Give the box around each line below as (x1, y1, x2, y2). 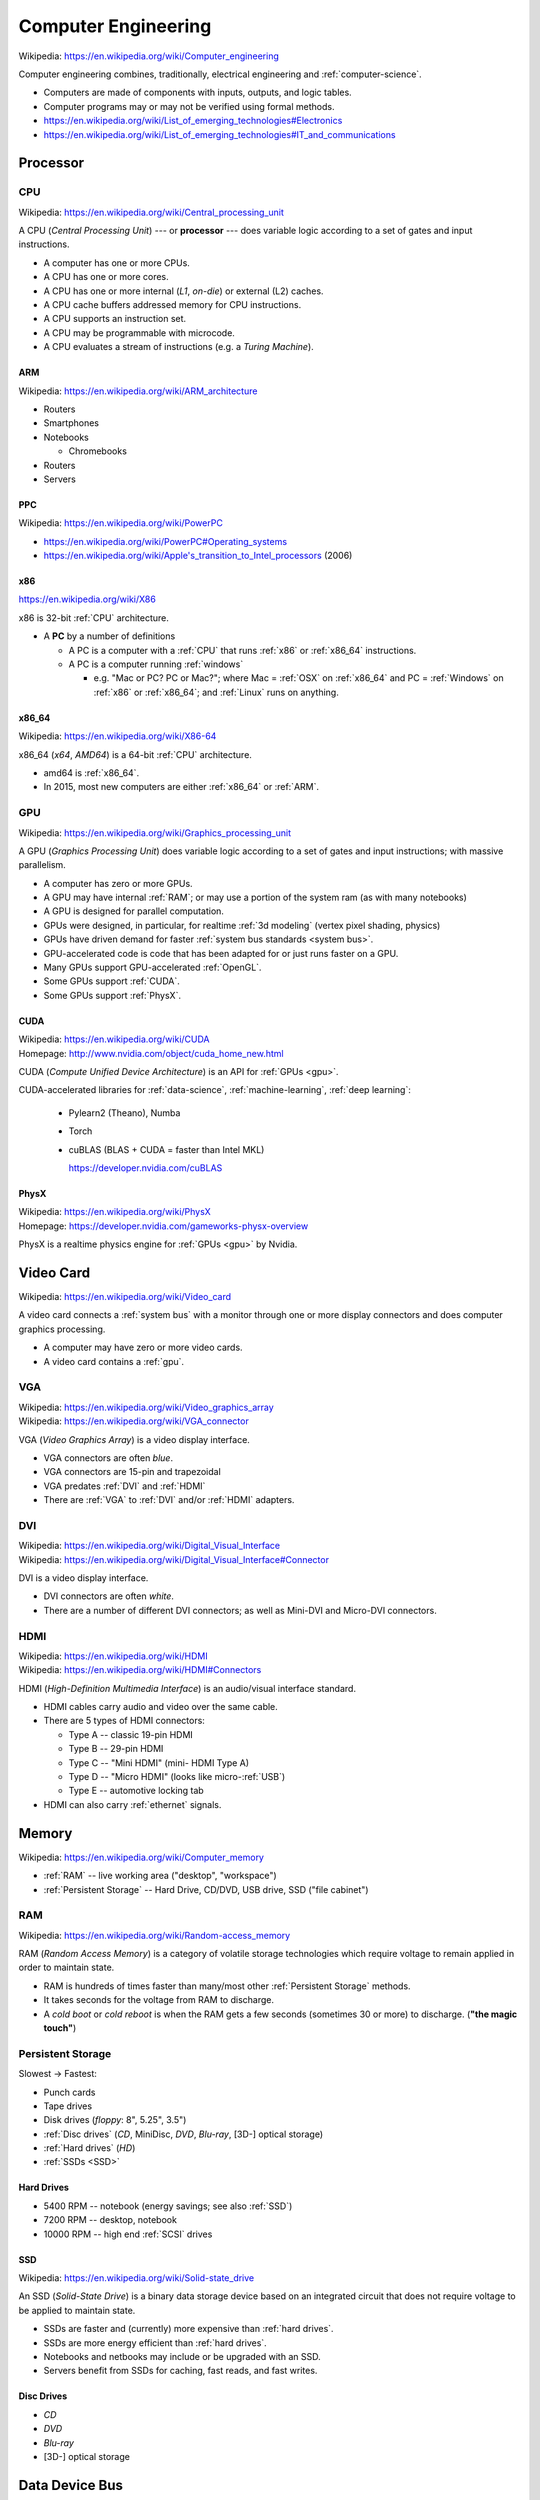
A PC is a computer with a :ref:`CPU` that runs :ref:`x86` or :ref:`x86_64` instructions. (68, 644, 417, 656)
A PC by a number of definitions (43, 630, 176, 642)
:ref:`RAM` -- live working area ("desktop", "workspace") (43, 1870, 277, 1882)
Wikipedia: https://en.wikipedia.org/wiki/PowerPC (18, 517, 224, 529)
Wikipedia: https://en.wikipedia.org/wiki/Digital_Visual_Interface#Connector (18, 1553, 330, 1565)
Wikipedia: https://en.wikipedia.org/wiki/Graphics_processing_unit (18, 826, 292, 839)
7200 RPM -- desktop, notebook (43, 2214, 177, 2226)
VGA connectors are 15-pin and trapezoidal (43, 1466, 222, 1478)
